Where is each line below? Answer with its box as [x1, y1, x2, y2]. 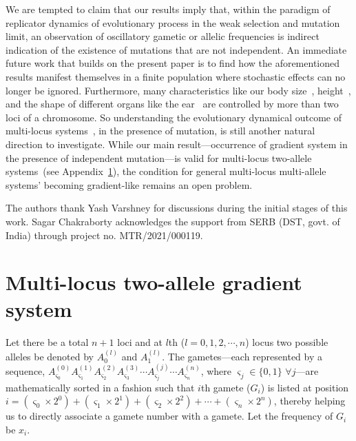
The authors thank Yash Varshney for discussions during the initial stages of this [6, 201, 348, 215]
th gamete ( [200, 380, 251, 394]
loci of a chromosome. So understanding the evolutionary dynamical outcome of [6, 110, 342, 124]
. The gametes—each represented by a [162, 349, 322, 363]
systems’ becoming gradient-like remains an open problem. [6, 177, 253, 192]
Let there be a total [6, 335, 89, 349]
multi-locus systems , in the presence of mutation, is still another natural [6, 123, 315, 138]
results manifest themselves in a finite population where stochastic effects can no [6, 69, 346, 83]
